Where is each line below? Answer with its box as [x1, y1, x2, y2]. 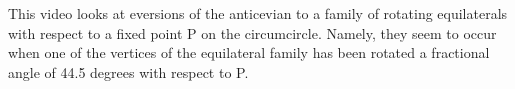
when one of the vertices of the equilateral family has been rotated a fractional [8, 42, 490, 63]
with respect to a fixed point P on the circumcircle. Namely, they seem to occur [8, 22, 497, 43]
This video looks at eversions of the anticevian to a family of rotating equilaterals [8, 3, 508, 23]
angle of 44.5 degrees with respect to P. [8, 61, 249, 82]
